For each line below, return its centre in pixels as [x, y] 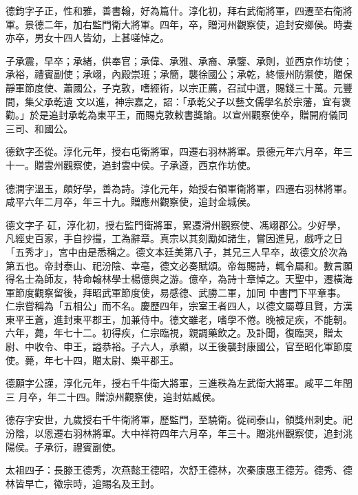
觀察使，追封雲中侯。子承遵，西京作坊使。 [159, 164]
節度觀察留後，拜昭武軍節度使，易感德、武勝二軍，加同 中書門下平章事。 [180, 292]
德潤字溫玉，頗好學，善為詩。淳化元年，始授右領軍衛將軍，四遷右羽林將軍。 [179, 188]
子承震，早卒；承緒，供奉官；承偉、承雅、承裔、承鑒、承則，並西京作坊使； [179, 60]
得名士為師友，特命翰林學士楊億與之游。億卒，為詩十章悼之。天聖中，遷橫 [174, 279]
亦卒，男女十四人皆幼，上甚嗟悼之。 [87, 38]
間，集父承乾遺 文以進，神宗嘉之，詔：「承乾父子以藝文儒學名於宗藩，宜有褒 [178, 101]
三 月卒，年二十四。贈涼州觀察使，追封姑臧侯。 [113, 396]
